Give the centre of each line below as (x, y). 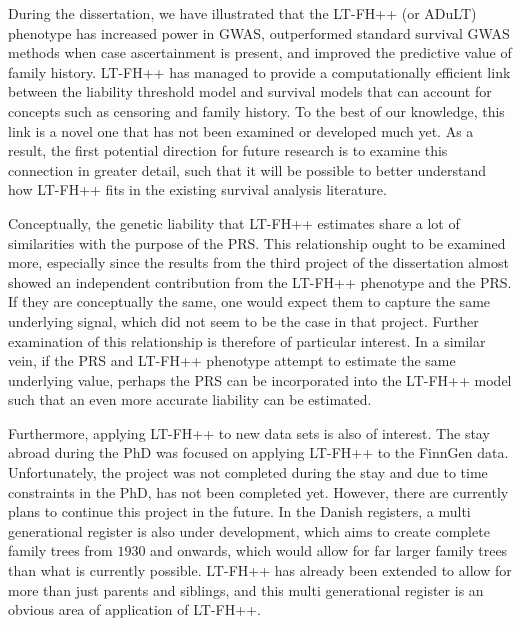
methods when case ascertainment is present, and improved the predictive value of (260, 52)
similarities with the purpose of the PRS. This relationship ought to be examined (257, 242)
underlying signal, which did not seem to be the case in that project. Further (243, 320)
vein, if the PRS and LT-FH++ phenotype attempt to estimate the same (232, 360)
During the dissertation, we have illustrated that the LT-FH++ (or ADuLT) (242, 13)
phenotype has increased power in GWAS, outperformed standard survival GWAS (259, 32)
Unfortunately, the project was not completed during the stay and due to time (248, 472)
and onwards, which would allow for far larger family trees (329, 550)
